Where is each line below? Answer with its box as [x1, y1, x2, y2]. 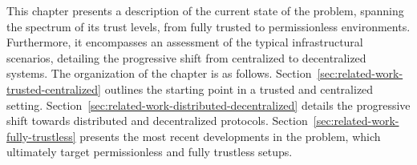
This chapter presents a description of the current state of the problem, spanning [6, 2, 404, 18]
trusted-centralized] [6, 80, 101, 97]
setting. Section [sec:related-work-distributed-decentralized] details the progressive [6, 96, 411, 113]
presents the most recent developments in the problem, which [79, 127, 381, 144]
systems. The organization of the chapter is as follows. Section [6, 65, 312, 82]
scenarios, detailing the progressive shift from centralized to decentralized [6, 49, 366, 66]
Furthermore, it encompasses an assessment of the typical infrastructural [6, 34, 363, 50]
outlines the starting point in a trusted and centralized [104, 80, 374, 97]
